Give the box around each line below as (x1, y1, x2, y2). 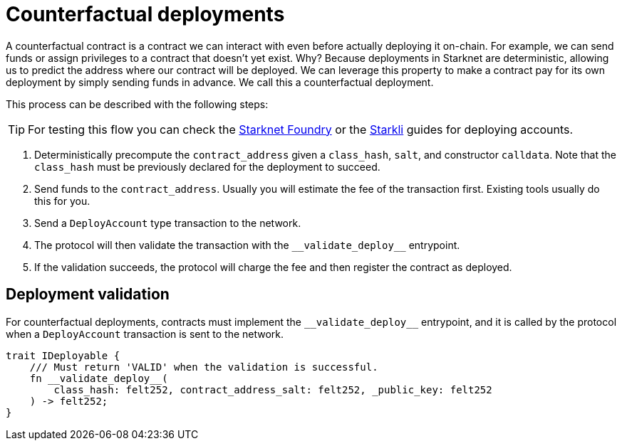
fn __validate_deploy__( (29, 372, 168, 384)
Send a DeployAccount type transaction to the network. (34, 216, 301, 229)
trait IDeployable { (6, 349, 120, 361)
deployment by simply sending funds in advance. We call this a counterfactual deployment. (6, 75, 434, 88)
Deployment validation (6, 285, 170, 304)
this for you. (34, 194, 90, 207)
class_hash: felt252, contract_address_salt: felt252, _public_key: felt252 (53, 383, 492, 395)
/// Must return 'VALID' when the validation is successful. (29, 361, 378, 373)
